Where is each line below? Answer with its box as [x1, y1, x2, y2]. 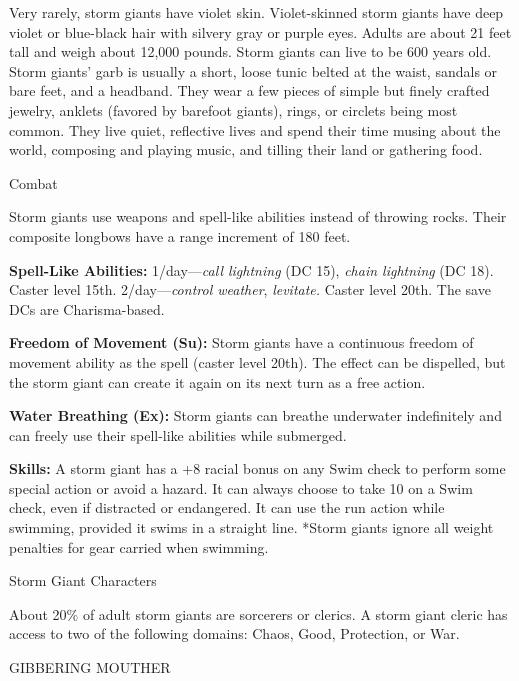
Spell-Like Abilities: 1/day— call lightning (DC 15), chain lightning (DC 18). [9, 259, 494, 280]
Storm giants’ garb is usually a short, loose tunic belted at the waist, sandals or [9, 60, 498, 81]
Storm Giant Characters [9, 570, 157, 591]
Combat [9, 172, 58, 193]
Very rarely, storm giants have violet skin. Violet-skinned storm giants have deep [9, 2, 504, 22]
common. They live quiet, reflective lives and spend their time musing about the [9, 119, 501, 140]
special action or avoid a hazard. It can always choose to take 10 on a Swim [9, 477, 473, 498]
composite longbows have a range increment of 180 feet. [9, 225, 351, 246]
